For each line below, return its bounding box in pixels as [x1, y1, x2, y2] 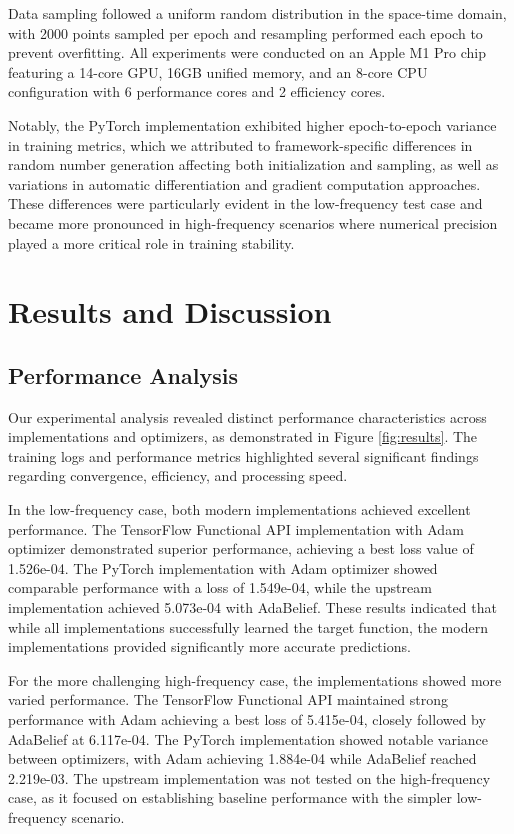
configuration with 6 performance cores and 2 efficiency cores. [8, 81, 386, 102]
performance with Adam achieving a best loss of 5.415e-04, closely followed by [8, 709, 486, 730]
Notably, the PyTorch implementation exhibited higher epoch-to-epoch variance [8, 114, 497, 135]
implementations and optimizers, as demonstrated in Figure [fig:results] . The [8, 426, 478, 447]
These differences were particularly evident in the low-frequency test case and [8, 193, 483, 214]
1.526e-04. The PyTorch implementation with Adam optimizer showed [8, 557, 438, 578]
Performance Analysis [8, 359, 238, 390]
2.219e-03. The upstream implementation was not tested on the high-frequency [8, 767, 491, 788]
